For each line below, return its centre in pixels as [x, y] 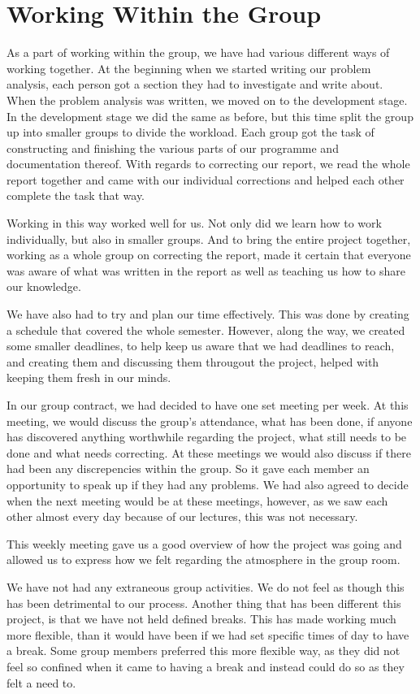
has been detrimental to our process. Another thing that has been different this [204, 603]
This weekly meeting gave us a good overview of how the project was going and [204, 543]
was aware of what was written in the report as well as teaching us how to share [206, 270]
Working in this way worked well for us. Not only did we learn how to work [194, 223]
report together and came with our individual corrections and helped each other [206, 179]
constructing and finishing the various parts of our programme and [173, 147]
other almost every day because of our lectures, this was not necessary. [182, 516]
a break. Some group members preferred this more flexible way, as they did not [204, 651]
